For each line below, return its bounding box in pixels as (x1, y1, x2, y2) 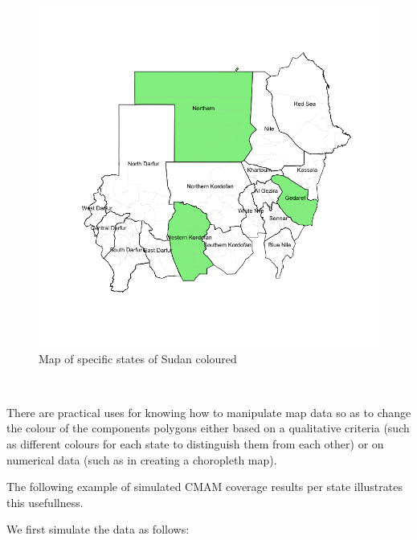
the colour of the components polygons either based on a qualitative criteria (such (6, 419, 410, 436)
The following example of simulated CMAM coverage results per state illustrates (6, 478, 403, 495)
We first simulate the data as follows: (6, 521, 190, 538)
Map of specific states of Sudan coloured (39, 350, 237, 366)
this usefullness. (6, 493, 84, 510)
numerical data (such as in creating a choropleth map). (6, 451, 277, 468)
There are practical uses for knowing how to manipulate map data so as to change (6, 403, 411, 420)
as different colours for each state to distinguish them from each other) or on (6, 435, 384, 452)
